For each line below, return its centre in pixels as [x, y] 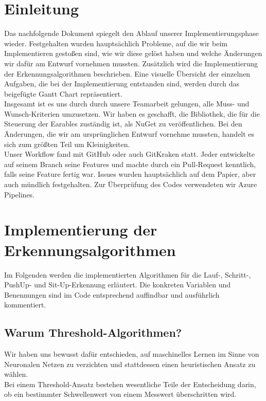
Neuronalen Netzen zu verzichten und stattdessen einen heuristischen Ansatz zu [130, 364]
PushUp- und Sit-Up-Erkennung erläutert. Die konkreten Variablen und [118, 285]
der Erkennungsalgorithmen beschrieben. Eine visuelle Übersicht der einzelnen [127, 73]
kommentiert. [25, 305]
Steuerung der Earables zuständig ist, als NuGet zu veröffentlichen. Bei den [123, 124]
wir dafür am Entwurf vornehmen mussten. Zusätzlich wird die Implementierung [131, 63]
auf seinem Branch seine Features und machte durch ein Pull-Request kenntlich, [130, 164]
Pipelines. [20, 194]
